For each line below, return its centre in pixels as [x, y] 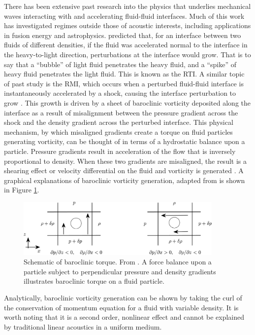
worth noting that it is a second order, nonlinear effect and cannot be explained [124, 317]
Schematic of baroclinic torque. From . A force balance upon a [118, 262]
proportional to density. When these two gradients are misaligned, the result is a [125, 161]
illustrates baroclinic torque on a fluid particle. [94, 281]
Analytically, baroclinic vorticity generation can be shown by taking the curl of [123, 297]
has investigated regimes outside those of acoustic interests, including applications [127, 25]
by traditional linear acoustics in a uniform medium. [83, 326]
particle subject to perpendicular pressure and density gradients [120, 271]
